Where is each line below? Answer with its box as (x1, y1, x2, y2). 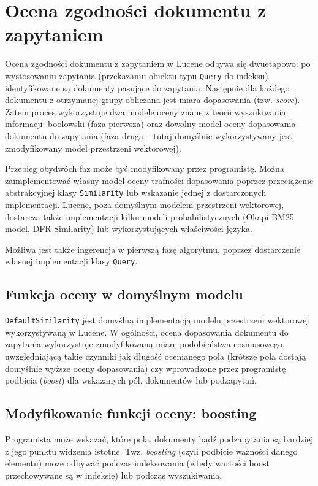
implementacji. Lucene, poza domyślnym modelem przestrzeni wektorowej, (5, 198, 284, 210)
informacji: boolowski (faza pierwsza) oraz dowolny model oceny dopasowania (5, 117, 296, 130)
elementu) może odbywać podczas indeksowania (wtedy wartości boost (5, 457, 270, 469)
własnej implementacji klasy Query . (5, 255, 138, 268)
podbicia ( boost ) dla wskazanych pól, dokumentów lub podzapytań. (5, 374, 257, 387)
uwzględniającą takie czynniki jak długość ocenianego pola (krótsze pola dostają (5, 350, 306, 363)
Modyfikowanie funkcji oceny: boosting (5, 404, 257, 423)
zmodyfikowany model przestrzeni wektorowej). (5, 141, 181, 154)
